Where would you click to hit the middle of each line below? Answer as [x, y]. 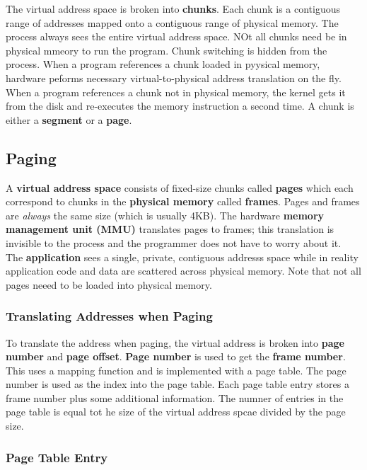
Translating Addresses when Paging [109, 316]
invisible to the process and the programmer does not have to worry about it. [174, 242]
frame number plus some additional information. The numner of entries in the [175, 397]
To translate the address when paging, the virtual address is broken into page [175, 342]
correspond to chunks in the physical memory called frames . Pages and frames [183, 201]
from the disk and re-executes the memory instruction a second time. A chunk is [180, 106]
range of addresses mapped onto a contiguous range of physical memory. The [172, 22]
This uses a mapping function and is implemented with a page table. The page [176, 370]
